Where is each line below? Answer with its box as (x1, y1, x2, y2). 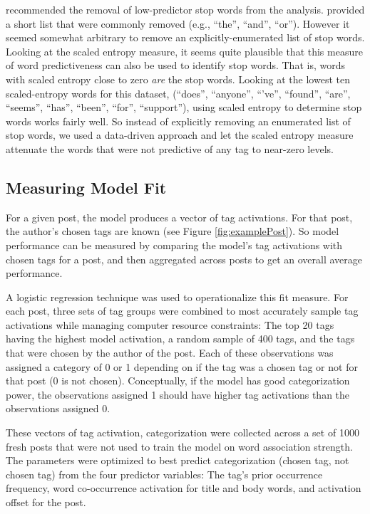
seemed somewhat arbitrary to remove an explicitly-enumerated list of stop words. (6, 30, 365, 45)
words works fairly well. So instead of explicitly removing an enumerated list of (6, 113, 351, 128)
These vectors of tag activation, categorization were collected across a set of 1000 (6, 425, 359, 440)
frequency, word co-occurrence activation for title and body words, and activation (6, 481, 361, 495)
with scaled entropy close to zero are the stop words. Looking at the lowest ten (6, 71, 350, 86)
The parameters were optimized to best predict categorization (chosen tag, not (6, 453, 349, 468)
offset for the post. (6, 495, 86, 510)
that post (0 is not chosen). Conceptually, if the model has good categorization (6, 373, 350, 388)
